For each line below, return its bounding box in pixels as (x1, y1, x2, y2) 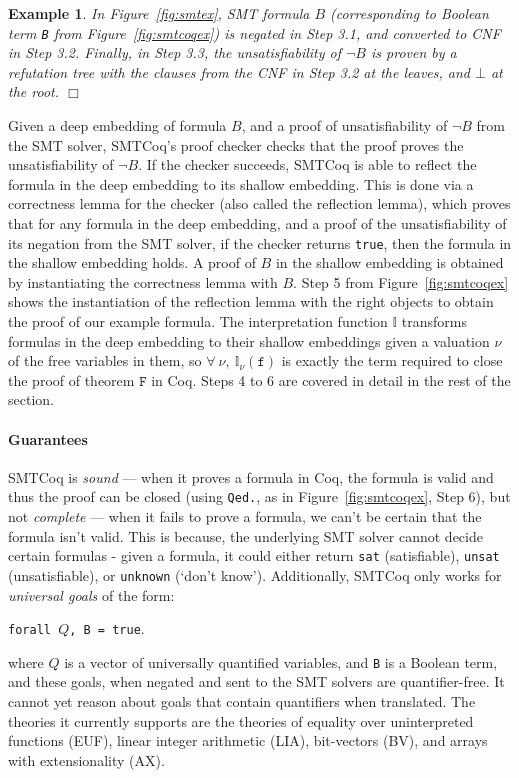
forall (8, 623, 51, 638)
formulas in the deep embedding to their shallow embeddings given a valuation (8, 330, 490, 351)
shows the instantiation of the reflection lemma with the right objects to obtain (8, 291, 494, 312)
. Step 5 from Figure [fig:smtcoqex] (293, 271, 509, 292)
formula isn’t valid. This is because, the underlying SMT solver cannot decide (8, 525, 483, 546)
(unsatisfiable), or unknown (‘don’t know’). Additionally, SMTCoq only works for (8, 564, 502, 585)
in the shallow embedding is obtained (275, 252, 504, 273)
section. (8, 389, 54, 410)
